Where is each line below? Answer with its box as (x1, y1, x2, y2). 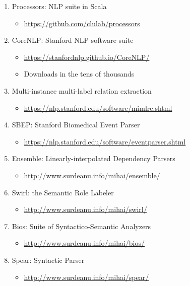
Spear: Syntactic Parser (12, 254, 85, 265)
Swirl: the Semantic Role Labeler (12, 187, 114, 197)
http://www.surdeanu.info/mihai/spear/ (24, 271, 149, 282)
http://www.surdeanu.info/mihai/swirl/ (24, 204, 147, 214)
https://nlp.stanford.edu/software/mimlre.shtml (24, 102, 172, 113)
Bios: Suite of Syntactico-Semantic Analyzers (12, 221, 151, 231)
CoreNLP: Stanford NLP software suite (12, 35, 134, 45)
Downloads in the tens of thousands (24, 68, 135, 79)
